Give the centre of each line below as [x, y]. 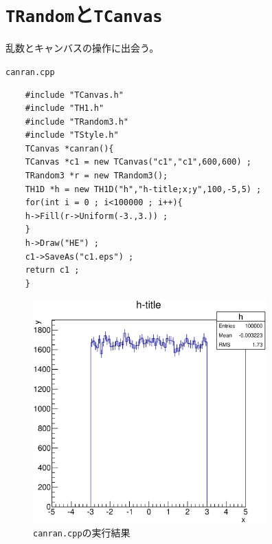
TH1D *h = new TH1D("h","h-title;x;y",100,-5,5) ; [143, 189]
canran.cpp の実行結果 [82, 533]
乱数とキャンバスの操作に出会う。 [82, 48]
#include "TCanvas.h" [74, 95]
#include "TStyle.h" [72, 135]
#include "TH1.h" [65, 108]
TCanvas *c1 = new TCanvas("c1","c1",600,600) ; [138, 162]
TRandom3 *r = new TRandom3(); [97, 176]
